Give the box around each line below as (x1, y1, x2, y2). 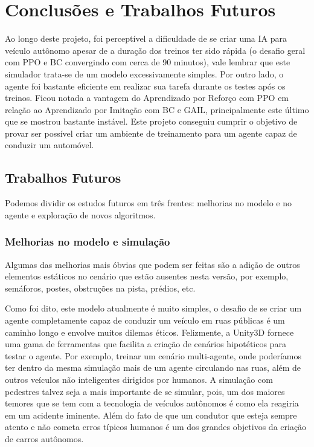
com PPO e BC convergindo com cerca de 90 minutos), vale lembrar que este (5, 56, 290, 68)
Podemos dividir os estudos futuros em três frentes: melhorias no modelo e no (5, 197, 292, 209)
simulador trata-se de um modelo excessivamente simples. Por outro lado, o (5, 67, 284, 80)
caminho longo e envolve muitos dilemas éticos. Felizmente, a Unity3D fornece (5, 325, 294, 338)
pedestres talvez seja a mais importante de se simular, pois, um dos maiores (5, 385, 285, 397)
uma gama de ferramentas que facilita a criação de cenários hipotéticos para (5, 338, 286, 350)
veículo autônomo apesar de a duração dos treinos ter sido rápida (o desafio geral (5, 44, 306, 56)
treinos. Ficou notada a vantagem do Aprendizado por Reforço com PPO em (5, 91, 289, 104)
